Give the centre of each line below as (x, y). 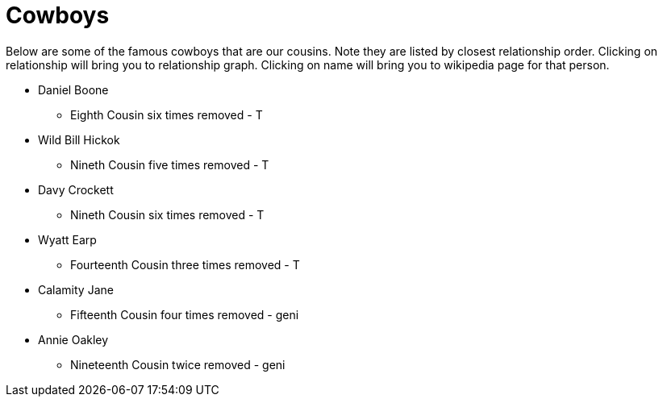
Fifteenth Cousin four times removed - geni (185, 314)
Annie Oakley (73, 339)
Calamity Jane (76, 289)
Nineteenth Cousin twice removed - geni (178, 364)
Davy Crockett (76, 189)
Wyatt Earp (67, 239)
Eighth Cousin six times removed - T (167, 114)
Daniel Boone (73, 89)
